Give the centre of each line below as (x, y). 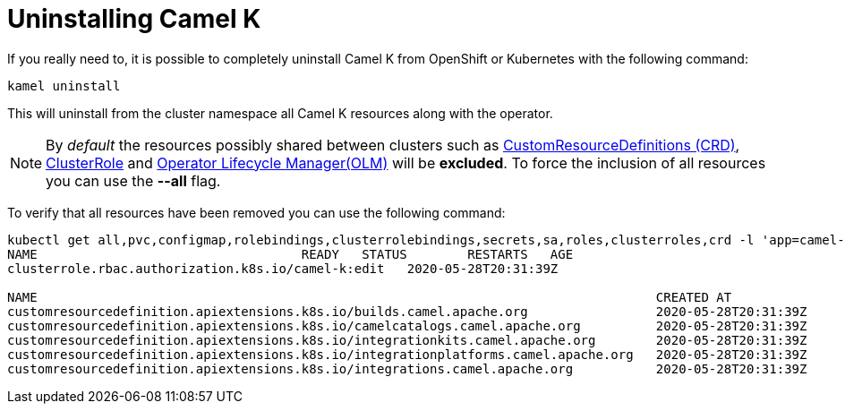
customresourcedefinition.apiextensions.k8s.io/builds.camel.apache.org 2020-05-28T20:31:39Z (407, 311)
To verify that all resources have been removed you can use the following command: (256, 212)
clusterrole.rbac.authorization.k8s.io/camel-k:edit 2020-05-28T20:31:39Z (283, 268)
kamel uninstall (64, 86)
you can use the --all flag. (133, 180)
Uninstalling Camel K (134, 19)
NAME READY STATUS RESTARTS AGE (290, 254)
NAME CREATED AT (370, 297)
